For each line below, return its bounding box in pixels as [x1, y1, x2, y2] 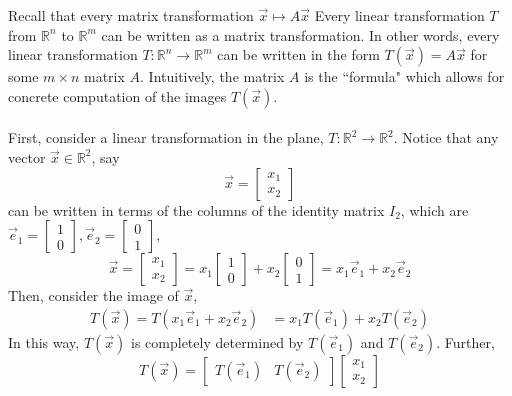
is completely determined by [131, 331, 304, 352]
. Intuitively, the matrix [140, 66, 285, 87]
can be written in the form [217, 44, 380, 65]
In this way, [8, 331, 80, 352]
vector [8, 146, 46, 167]
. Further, [436, 331, 495, 352]
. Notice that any [393, 127, 499, 148]
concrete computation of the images [8, 85, 227, 106]
